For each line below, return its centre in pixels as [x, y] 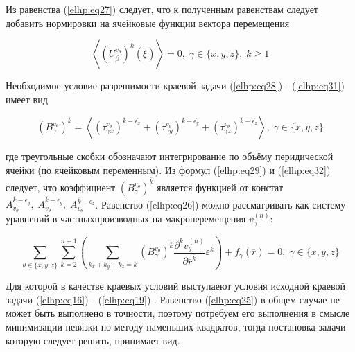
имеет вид [27, 99]
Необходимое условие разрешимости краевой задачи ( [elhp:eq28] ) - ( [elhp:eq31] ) [175, 86]
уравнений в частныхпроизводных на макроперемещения [126, 219]
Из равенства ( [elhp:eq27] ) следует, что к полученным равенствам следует [162, 9]
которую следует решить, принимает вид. [93, 340]
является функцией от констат [220, 187]
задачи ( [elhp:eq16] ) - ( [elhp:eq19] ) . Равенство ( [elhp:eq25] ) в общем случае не [173, 299]
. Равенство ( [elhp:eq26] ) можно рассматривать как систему [220, 204]
